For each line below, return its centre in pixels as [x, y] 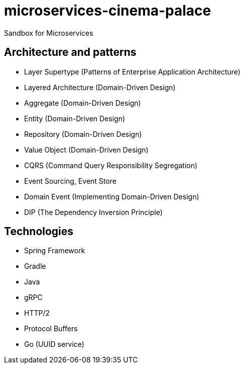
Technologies [39, 232]
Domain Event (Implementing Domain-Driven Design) [112, 196]
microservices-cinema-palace [108, 11]
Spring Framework [55, 251]
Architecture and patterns [70, 52]
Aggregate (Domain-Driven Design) [83, 103]
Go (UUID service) [54, 344]
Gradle [35, 266]
